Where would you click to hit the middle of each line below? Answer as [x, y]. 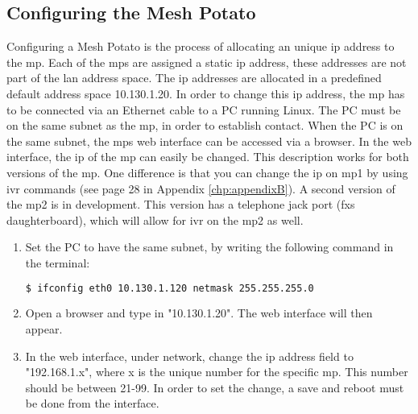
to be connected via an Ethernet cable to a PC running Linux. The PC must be [204, 109]
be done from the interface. [92, 403]
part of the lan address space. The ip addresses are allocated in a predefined [194, 78]
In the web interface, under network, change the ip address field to [189, 356]
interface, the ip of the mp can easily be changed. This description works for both [208, 157]
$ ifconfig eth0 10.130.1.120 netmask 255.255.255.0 [170, 288]
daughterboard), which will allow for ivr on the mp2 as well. [155, 219]
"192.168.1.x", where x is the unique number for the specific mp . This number [217, 372]
